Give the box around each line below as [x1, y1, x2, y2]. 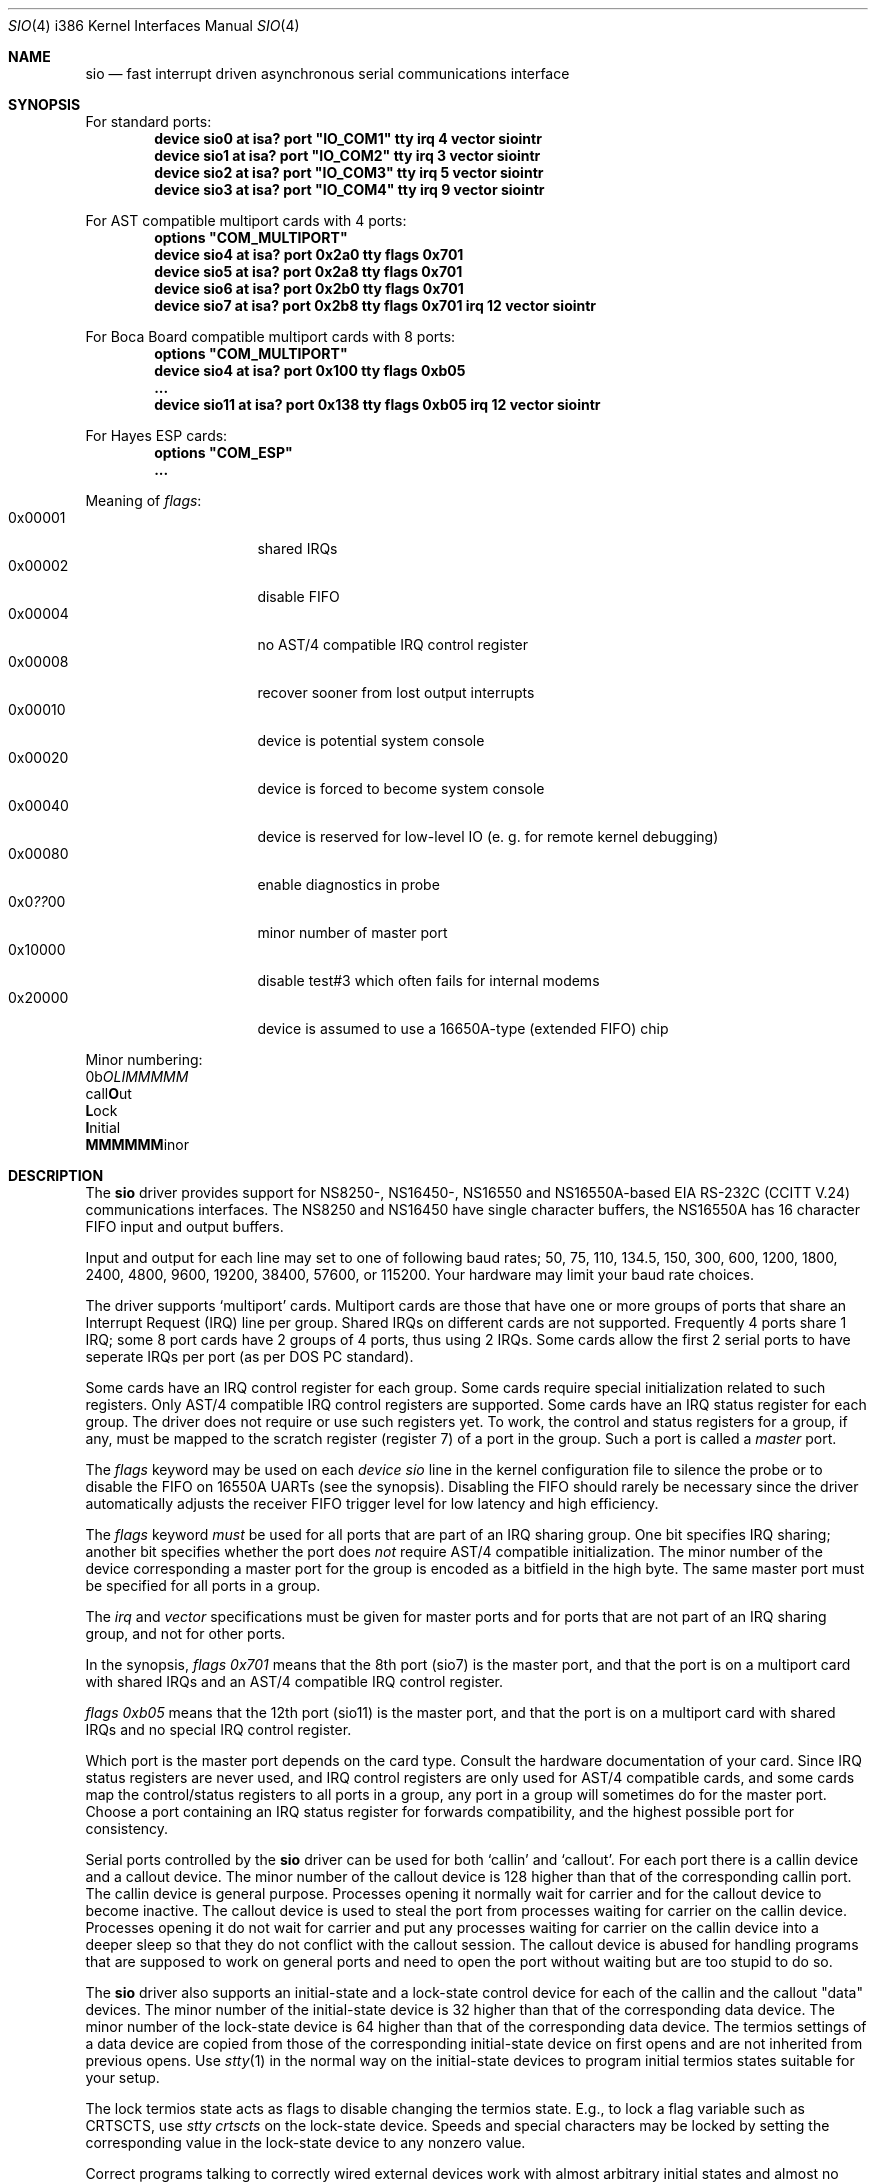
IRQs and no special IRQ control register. [85, 1721, 352, 1738]
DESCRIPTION [8, 1167, 104, 1184]
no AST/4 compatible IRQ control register [257, 636, 529, 653]
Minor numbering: [85, 1051, 203, 1068]
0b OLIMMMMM [85, 1068, 189, 1085]
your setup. [85, 2069, 160, 2086]
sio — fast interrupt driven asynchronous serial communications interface [85, 65, 570, 82]
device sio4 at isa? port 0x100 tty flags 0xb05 [154, 362, 466, 379]
